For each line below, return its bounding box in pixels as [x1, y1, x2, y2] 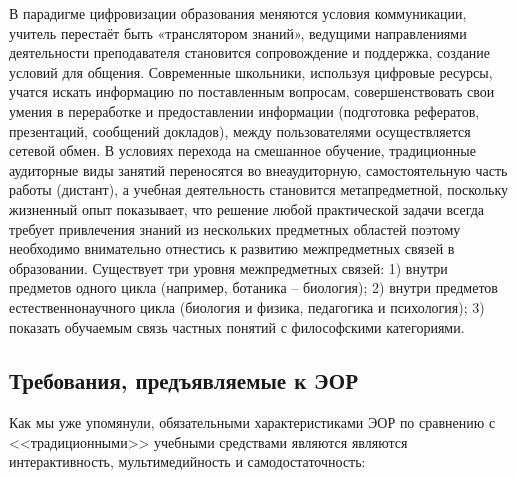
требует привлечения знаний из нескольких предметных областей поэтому [9, 218, 461, 239]
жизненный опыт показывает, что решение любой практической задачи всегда [9, 198, 485, 219]
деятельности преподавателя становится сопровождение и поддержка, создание [9, 42, 491, 63]
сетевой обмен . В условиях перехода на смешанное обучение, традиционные [9, 140, 476, 161]
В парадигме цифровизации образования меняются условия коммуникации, [9, 3, 467, 23]
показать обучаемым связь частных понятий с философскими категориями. [9, 316, 465, 337]
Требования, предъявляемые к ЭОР [9, 365, 358, 396]
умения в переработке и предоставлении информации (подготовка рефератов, [9, 100, 480, 121]
